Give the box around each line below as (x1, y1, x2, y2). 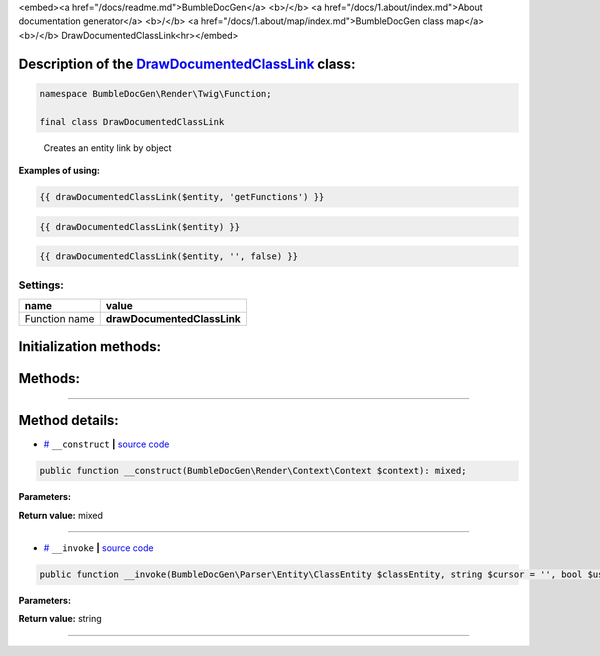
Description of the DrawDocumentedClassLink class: (18, 55, 356, 72)
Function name (24, 311, 95, 325)
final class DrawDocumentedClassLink (39, 116, 225, 127)
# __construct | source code (43, 438, 170, 450)
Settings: (18, 278, 64, 292)
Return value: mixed (18, 509, 104, 521)
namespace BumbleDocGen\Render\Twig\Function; (39, 88, 272, 99)
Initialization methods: (18, 338, 162, 355)
